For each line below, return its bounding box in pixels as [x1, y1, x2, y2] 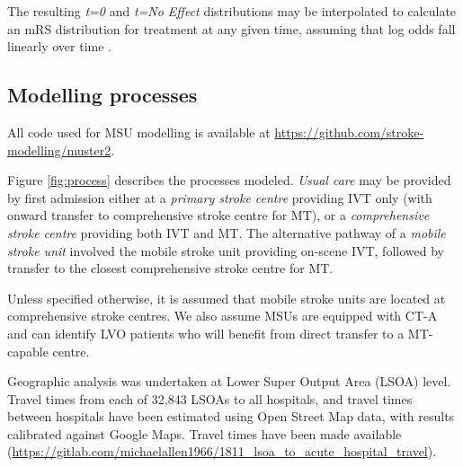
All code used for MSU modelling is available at [7, 122, 271, 141]
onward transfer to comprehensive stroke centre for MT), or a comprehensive [7, 206, 430, 225]
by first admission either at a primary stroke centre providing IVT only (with [7, 188, 432, 207]
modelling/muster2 [7, 140, 111, 159]
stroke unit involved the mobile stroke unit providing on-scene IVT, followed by [7, 241, 444, 260]
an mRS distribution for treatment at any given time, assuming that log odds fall [7, 19, 456, 38]
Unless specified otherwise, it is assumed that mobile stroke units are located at [7, 288, 446, 307]
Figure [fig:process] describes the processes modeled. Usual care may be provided [7, 171, 451, 189]
